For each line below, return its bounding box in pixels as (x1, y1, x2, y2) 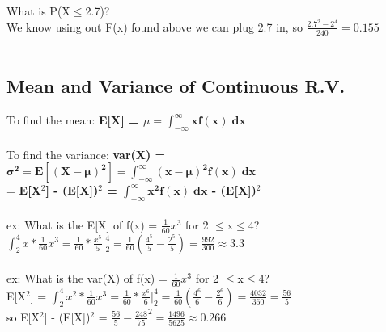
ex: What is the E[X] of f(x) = (6, 216, 158, 233)
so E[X (6, 308, 40, 325)
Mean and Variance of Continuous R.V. (6, 74, 346, 99)
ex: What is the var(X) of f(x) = (6, 270, 168, 287)
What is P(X (6, 2, 70, 19)
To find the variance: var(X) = (6, 145, 166, 162)
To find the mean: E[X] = (6, 111, 139, 128)
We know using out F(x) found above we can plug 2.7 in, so (6, 18, 303, 35)
